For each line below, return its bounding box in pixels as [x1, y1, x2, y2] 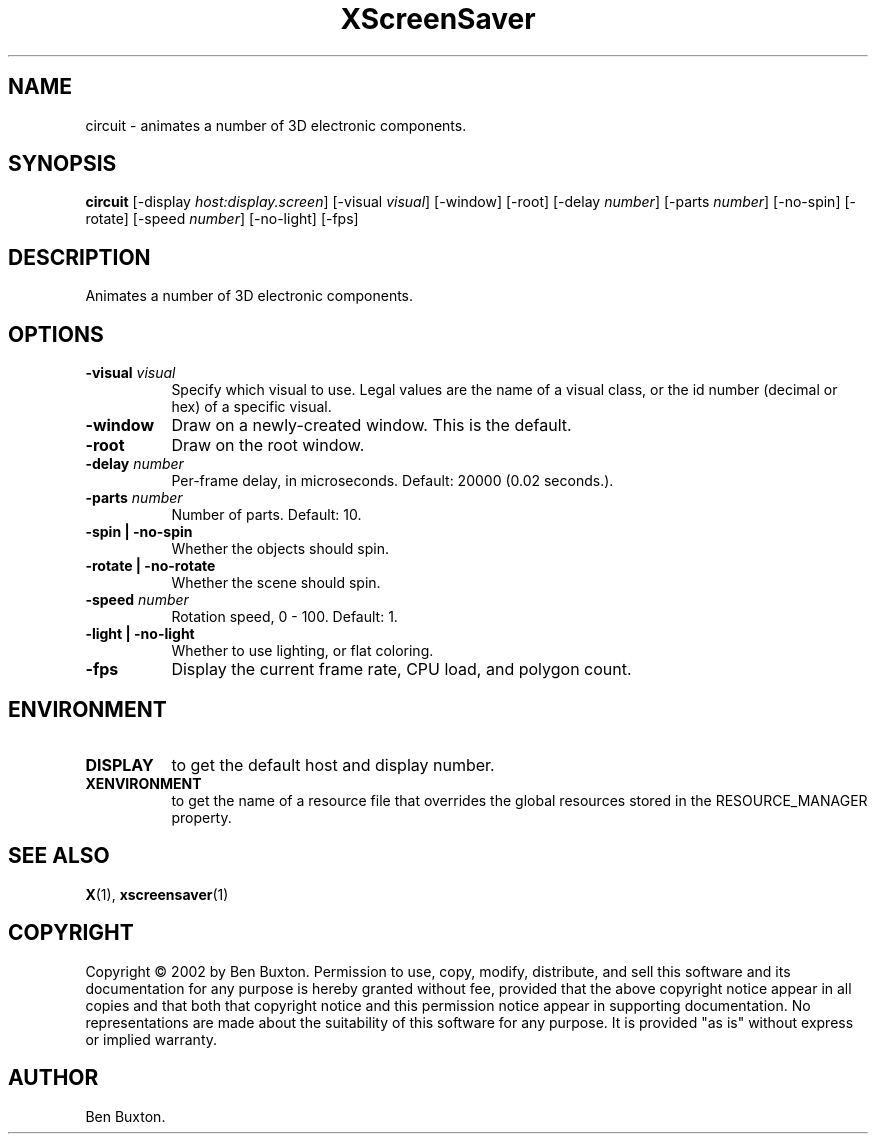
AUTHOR [8, 1065, 99, 1091]
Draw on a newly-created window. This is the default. [171, 415, 572, 436]
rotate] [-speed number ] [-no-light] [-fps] [85, 210, 359, 228]
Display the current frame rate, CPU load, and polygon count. [171, 659, 632, 680]
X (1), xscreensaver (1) [85, 885, 229, 903]
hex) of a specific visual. [171, 398, 332, 416]
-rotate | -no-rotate [85, 557, 216, 575]
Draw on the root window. [171, 435, 365, 456]
